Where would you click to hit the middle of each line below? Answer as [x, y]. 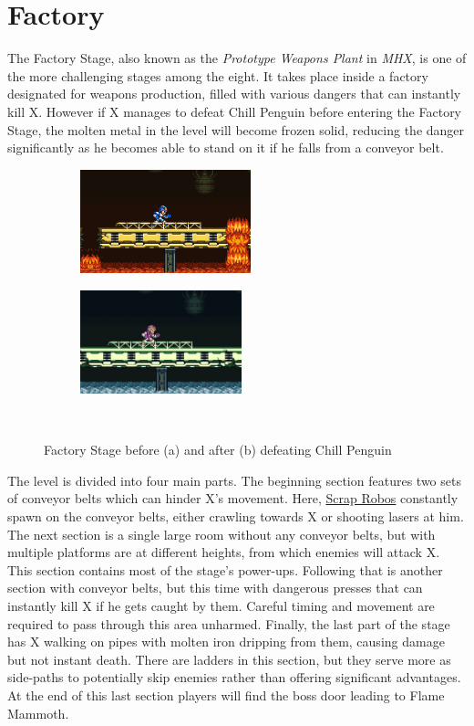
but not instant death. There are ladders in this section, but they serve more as [229, 659]
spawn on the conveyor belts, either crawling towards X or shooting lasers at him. [236, 516]
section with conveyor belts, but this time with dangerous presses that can [215, 588]
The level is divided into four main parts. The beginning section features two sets [234, 480]
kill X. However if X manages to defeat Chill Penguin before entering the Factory [235, 111]
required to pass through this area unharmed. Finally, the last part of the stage [229, 623]
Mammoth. [38, 713]
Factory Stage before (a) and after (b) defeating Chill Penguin [218, 450]
